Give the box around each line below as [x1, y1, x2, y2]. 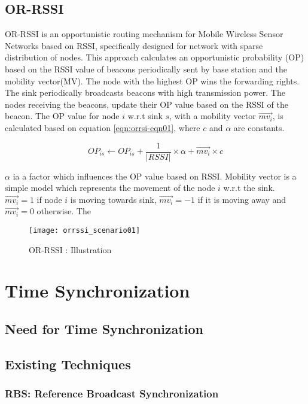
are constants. [233, 121, 285, 133]
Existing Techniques [5, 354, 131, 373]
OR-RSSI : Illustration [29, 243, 112, 256]
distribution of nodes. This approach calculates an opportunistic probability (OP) [5, 51, 304, 63]
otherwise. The [36, 205, 91, 217]
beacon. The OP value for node [5, 110, 120, 122]
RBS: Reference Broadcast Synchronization [5, 386, 219, 401]
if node [36, 193, 62, 205]
